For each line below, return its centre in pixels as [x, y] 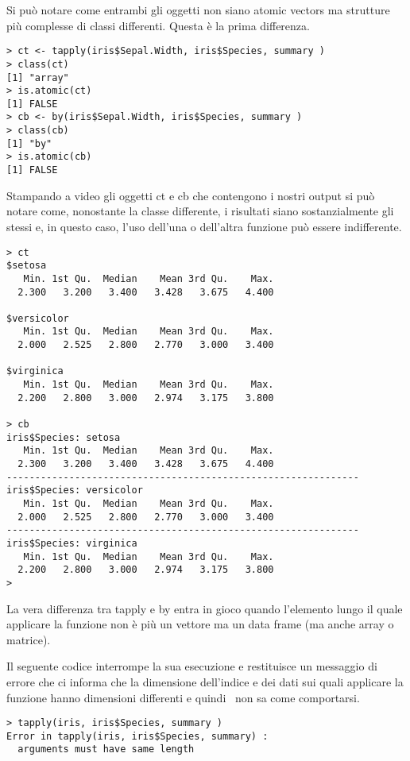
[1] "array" [38, 77]
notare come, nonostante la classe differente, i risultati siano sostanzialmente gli [200, 211]
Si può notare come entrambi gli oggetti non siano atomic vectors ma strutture [198, 10]
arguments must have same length [106, 749]
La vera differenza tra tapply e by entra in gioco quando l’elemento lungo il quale [205, 608]
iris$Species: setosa [64, 437]
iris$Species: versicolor [75, 491]
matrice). [29, 639]
